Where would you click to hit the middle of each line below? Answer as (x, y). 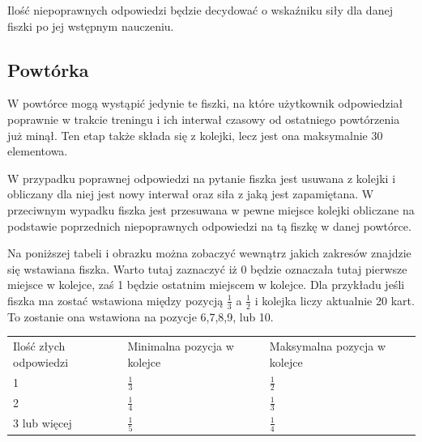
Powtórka (48, 69)
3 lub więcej (43, 423)
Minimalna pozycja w (181, 346)
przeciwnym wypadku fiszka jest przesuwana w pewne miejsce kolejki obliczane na (211, 209)
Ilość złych (39, 346)
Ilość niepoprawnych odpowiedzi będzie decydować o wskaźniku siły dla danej (200, 10)
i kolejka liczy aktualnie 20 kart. (335, 300)
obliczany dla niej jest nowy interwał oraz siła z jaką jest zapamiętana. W (191, 194)
